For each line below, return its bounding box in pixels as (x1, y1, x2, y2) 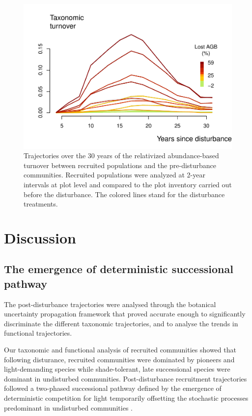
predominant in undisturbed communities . (4, 402, 133, 413)
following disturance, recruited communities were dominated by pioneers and (4, 354, 235, 364)
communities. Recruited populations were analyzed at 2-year (24, 170, 205, 180)
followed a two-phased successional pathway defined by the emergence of (4, 383, 222, 393)
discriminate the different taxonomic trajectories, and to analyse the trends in (4, 318, 238, 328)
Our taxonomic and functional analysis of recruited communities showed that (4, 345, 236, 355)
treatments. (24, 199, 58, 209)
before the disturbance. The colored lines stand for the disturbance (24, 189, 225, 199)
